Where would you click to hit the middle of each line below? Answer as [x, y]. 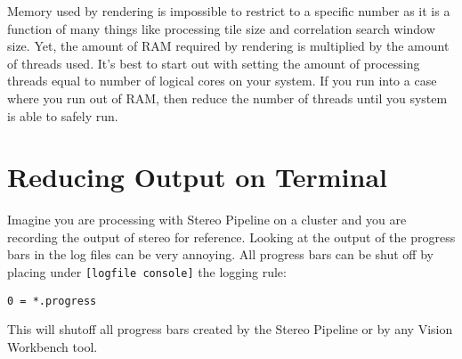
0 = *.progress [52, 301]
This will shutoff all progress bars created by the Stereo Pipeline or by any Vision [230, 329]
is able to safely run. [63, 115]
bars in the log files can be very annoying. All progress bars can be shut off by [220, 254]
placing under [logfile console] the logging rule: [147, 272]
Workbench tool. [53, 346]
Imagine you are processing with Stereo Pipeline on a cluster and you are [207, 220]
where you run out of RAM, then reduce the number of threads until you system [227, 98]
